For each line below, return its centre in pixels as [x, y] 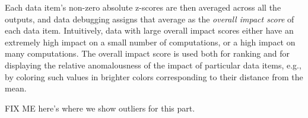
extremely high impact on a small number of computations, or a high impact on [150, 42]
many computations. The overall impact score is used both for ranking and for [147, 53]
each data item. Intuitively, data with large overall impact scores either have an [149, 30]
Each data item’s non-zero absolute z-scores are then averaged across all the [143, 7]
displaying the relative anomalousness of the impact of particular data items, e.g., [153, 65]
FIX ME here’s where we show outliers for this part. [100, 108]
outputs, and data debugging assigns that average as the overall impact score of [150, 19]
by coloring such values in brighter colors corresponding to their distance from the [154, 76]
